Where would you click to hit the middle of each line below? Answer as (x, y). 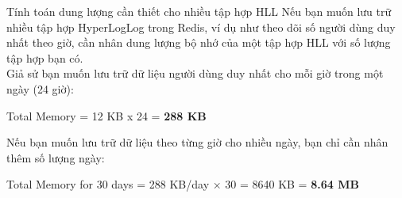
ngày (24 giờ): (40, 88)
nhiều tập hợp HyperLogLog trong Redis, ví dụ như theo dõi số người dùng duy (201, 27)
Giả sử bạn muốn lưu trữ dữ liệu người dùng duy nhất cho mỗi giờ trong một (195, 73)
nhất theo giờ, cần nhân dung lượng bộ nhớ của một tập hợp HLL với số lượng (199, 42)
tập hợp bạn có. (45, 57)
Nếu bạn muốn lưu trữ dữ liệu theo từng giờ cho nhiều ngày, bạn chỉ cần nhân (197, 142)
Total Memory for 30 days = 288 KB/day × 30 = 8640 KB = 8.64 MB (183, 184)
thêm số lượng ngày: (56, 157)
